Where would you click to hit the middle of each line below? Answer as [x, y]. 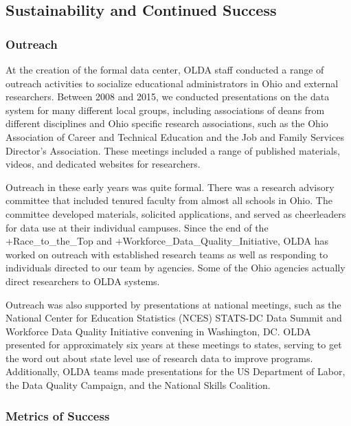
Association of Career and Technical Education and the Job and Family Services [175, 136]
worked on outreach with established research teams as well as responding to [167, 254]
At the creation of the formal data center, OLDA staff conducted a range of [165, 69]
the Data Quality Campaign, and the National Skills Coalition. [138, 385]
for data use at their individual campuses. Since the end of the [137, 227]
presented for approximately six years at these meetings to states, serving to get [174, 345]
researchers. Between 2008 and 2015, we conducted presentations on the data [168, 97]
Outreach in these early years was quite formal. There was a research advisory [170, 187]
